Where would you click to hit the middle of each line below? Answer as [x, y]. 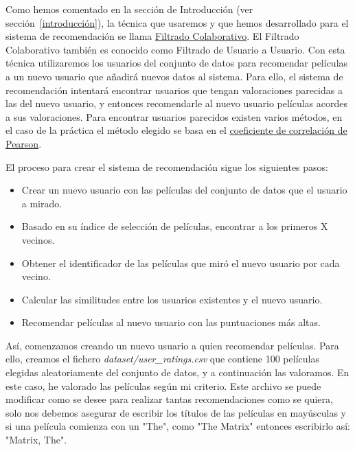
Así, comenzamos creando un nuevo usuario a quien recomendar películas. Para [172, 345]
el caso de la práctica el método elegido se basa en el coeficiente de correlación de [176, 130]
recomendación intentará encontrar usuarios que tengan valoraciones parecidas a [174, 90]
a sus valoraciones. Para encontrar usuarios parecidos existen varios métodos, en [174, 116]
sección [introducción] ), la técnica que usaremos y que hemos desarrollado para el [177, 22]
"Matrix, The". [36, 440]
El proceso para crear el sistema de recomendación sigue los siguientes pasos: [167, 166]
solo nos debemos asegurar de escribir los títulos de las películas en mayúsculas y [176, 412]
